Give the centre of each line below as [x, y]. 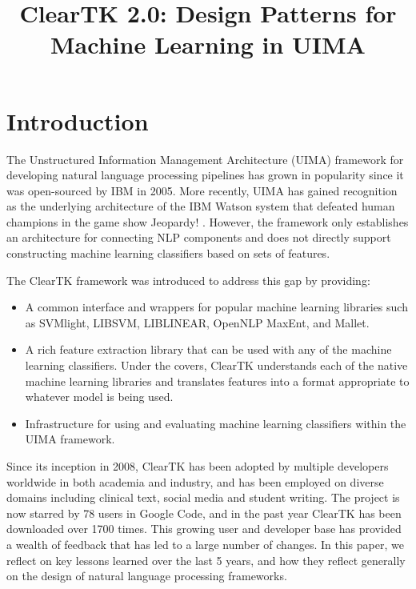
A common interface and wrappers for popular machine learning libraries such [216, 307]
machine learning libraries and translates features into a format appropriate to [217, 381]
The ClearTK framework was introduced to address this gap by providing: [188, 280]
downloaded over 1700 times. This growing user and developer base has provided [204, 529]
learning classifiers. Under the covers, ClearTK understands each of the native [216, 365]
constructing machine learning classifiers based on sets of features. [168, 253]
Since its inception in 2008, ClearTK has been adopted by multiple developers [198, 466]
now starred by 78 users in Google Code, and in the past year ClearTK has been [204, 513]
